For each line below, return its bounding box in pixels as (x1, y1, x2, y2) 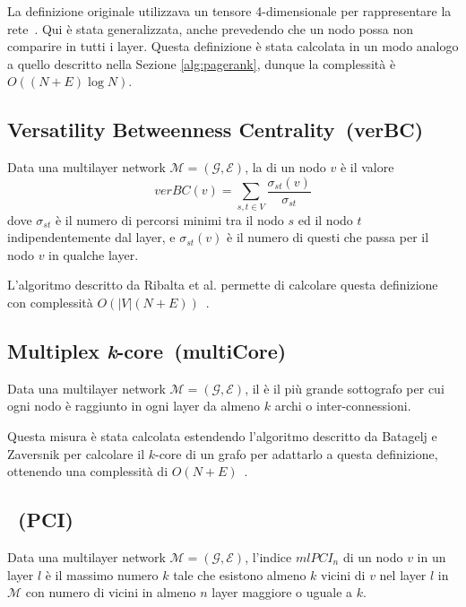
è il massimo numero (45, 565, 159, 584)
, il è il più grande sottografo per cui (245, 378, 444, 397)
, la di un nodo (245, 158, 326, 177)
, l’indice (245, 547, 292, 566)
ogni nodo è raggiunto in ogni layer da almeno (7, 396, 261, 415)
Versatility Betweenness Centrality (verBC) (7, 116, 424, 143)
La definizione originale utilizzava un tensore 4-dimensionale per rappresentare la (7, 2, 452, 20)
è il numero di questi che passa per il (227, 228, 429, 247)
